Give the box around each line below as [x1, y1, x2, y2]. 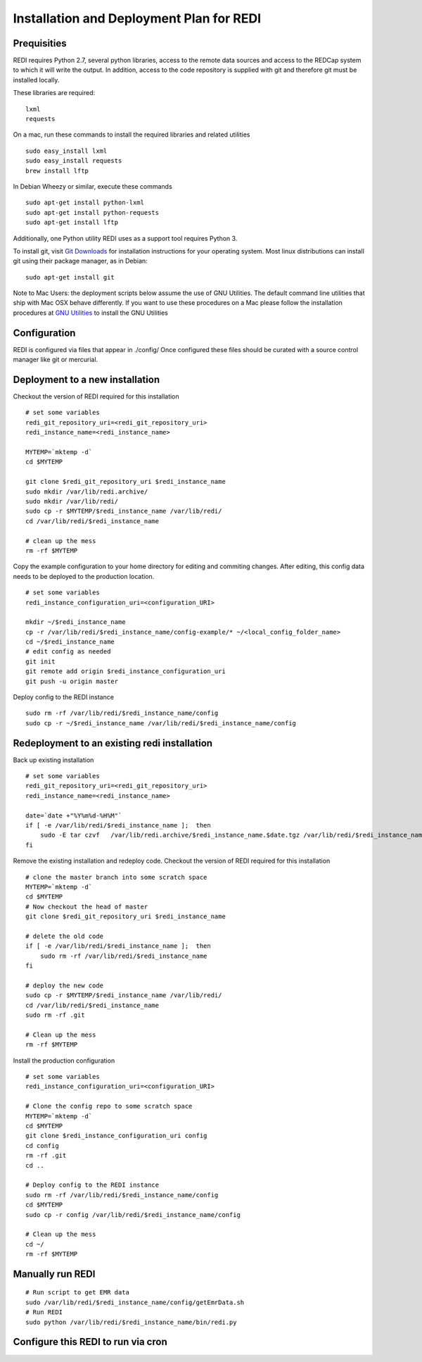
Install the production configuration [13, 1056, 115, 1065]
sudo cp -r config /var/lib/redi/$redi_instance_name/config [25, 1211, 241, 1218]
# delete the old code [25, 932, 104, 940]
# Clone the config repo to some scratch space [25, 1102, 193, 1111]
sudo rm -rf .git [25, 1011, 85, 1019]
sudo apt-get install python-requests [25, 208, 160, 216]
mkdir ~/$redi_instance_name [25, 618, 126, 626]
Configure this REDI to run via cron [13, 1336, 168, 1348]
